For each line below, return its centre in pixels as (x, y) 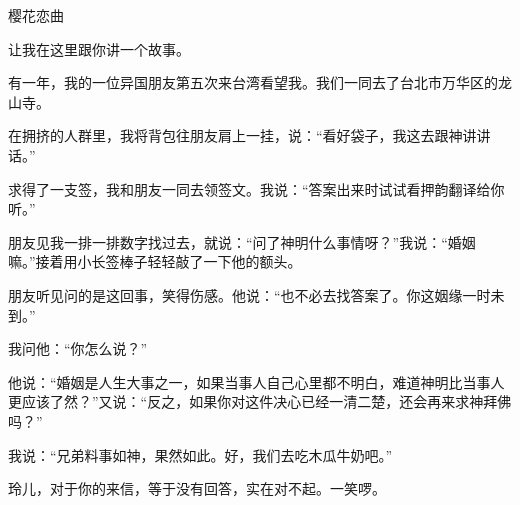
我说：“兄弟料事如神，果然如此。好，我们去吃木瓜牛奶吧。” (200, 454)
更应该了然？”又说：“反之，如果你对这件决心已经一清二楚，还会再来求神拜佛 (260, 401)
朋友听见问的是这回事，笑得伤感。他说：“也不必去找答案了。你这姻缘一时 (249, 294)
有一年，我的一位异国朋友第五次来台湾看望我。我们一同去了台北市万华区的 (253, 82)
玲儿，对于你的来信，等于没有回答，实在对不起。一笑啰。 (197, 488)
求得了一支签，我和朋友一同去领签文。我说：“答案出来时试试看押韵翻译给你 (256, 188)
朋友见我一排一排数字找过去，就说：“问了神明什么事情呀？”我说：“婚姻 (242, 241)
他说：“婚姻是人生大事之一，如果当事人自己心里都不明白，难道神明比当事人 (256, 381)
